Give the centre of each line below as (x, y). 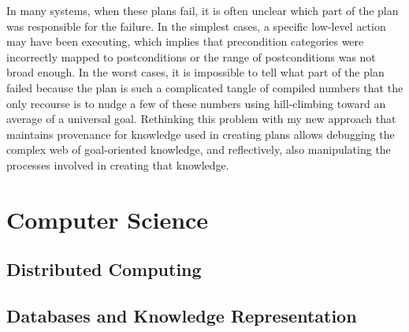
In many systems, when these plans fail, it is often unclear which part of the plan (203, 10)
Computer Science (108, 219)
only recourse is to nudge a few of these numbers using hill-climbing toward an (196, 103)
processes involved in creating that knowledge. (118, 164)
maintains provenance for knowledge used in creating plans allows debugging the (201, 134)
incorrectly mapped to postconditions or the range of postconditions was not (191, 56)
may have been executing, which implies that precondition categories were (185, 41)
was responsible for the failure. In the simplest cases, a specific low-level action (196, 26)
